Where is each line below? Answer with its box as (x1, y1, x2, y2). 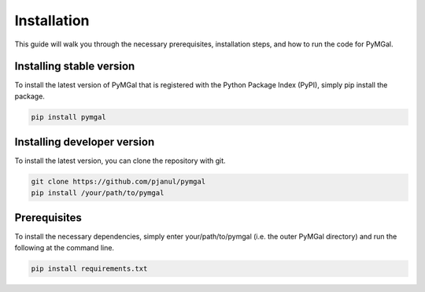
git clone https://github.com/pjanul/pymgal (31, 177, 206, 187)
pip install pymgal (31, 113, 106, 121)
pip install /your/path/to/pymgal (31, 188, 164, 197)
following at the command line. (14, 242, 114, 252)
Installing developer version (14, 135, 155, 149)
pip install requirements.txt (31, 264, 148, 273)
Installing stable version (14, 60, 135, 73)
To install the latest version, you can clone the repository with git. (14, 156, 226, 165)
